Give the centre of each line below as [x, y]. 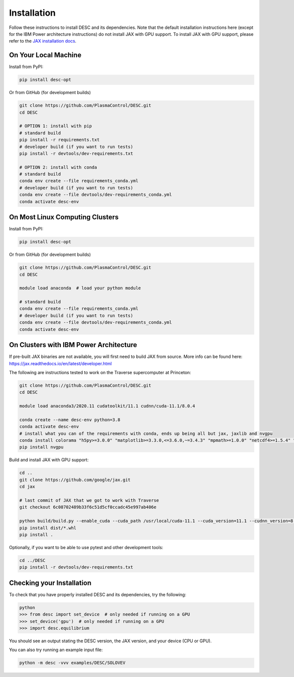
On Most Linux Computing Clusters [64, 217]
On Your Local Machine [45, 55]
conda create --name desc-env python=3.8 [70, 420]
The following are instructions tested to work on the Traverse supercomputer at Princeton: [100, 372]
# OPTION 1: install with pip [56, 126]
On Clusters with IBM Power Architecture [73, 345]
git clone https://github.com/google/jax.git [75, 480]
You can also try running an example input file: [56, 650]
